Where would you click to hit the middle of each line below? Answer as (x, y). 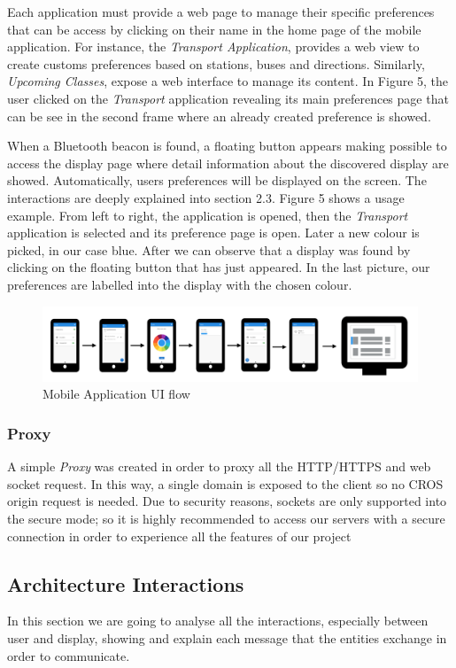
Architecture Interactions (126, 583)
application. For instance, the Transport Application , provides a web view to (213, 47)
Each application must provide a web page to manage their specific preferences (221, 12)
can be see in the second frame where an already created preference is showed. (219, 116)
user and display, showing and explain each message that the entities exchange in (227, 637)
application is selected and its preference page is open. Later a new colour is (213, 233)
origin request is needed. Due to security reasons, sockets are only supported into (227, 501)
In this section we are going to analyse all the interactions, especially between (218, 621)
